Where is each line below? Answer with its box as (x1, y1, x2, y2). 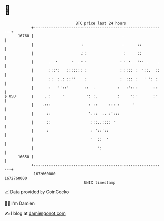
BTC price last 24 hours (75, 21, 126, 26)
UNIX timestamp (84, 180, 116, 185)
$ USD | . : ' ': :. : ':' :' (4, 94, 158, 99)
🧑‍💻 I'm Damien (4, 200, 35, 206)
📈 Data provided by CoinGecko (4, 189, 69, 195)
